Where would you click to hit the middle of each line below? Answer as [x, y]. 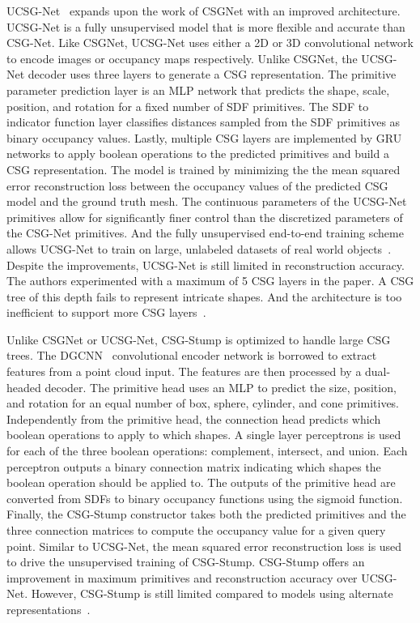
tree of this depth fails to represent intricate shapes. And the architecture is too [204, 296]
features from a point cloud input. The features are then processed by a [184, 371]
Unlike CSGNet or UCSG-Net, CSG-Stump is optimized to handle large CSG [199, 339]
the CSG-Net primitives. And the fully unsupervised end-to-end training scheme [205, 233]
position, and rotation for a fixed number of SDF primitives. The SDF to [188, 106]
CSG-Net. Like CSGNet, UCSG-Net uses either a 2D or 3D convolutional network [210, 43]
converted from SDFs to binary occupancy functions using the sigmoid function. [205, 498]
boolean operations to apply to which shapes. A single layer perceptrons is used [204, 435]
